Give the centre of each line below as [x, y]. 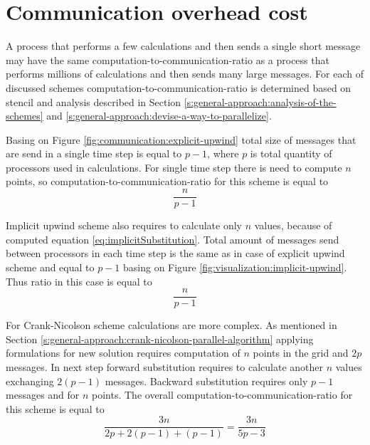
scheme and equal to [50, 267]
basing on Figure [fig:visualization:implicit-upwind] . [235, 267]
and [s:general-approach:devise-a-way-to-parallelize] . [159, 116]
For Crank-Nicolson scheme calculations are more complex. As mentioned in [171, 325]
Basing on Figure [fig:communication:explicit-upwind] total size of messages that [181, 139]
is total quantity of [291, 153]
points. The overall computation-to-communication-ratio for [222, 395]
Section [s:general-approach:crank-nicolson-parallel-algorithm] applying [160, 339]
